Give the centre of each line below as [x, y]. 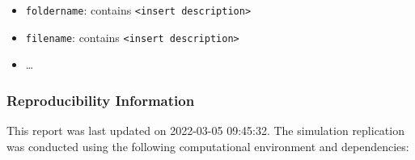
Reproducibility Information [101, 100]
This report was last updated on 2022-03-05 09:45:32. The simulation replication [205, 131]
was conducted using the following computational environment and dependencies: [208, 146]
